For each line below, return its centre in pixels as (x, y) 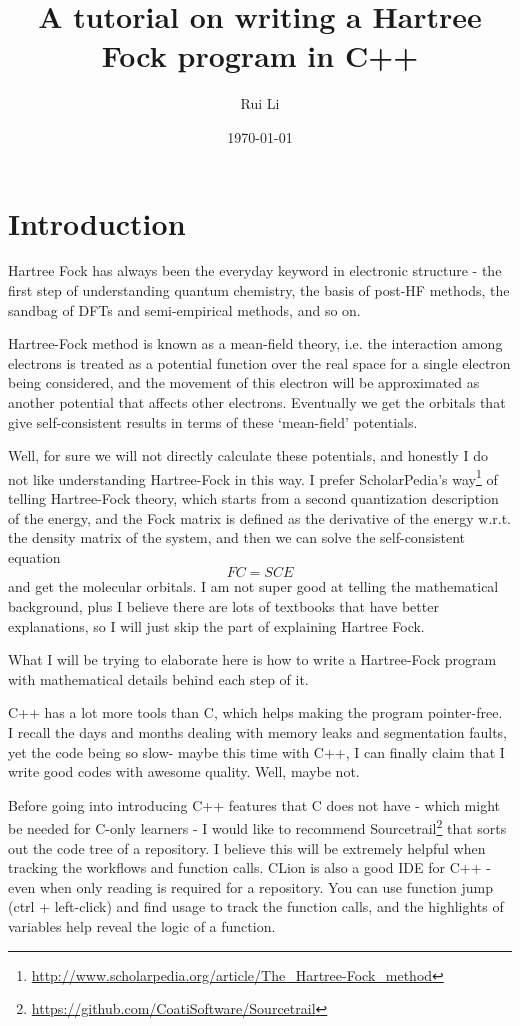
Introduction (97, 222)
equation (34, 556)
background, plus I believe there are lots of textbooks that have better (223, 606)
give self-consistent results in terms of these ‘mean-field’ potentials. (213, 421)
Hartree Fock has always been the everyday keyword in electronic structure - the (255, 270)
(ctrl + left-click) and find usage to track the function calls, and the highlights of (256, 906)
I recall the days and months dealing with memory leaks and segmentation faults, (257, 731)
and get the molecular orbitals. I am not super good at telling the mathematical (253, 586)
